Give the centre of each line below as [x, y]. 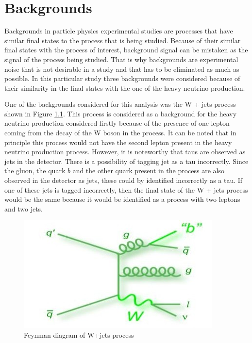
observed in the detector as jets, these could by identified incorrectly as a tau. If [124, 180]
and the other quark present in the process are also [149, 171]
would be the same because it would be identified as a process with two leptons [122, 199]
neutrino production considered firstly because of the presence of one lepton [117, 123]
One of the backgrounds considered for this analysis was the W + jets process [120, 104]
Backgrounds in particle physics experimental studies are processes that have [119, 31]
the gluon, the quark [35, 171]
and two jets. [24, 208]
